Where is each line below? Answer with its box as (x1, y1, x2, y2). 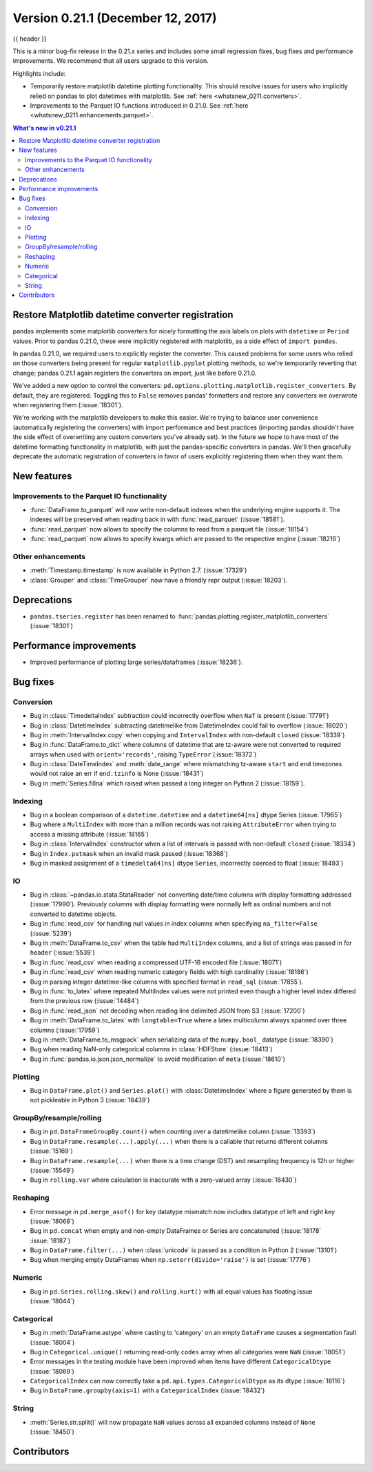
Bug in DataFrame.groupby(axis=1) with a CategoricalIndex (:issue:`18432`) (30, 1386, 265, 1394)
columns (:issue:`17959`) (30, 1026, 100, 1034)
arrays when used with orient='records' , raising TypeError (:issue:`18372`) (30, 750, 257, 759)
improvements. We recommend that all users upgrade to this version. (12, 57, 209, 65)
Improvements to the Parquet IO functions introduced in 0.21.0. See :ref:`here (30, 101, 249, 110)
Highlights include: (12, 69, 66, 77)
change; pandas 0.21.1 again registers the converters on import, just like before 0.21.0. (12, 369, 257, 377)
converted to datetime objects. (30, 910, 117, 918)
